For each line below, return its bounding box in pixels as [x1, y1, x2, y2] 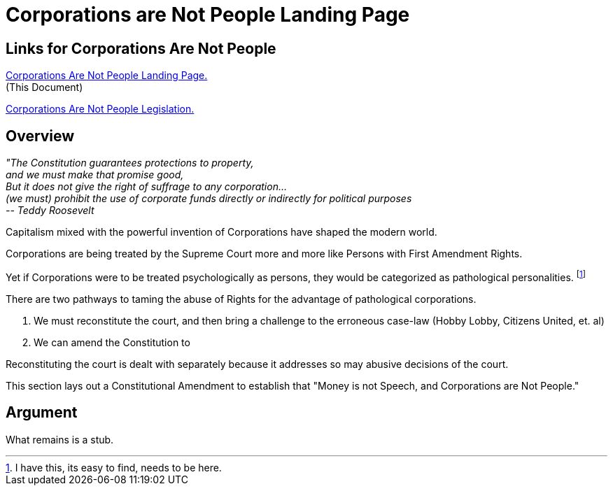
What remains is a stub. [6, 433, 114, 446]
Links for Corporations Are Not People [6, 39, 276, 57]
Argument [6, 404, 78, 422]
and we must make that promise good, [6, 169, 184, 181]
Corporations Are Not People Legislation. [6, 103, 195, 115]
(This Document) [6, 81, 83, 94]
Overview [6, 127, 75, 145]
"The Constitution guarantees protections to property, [6, 157, 254, 169]
